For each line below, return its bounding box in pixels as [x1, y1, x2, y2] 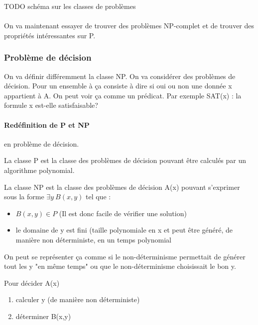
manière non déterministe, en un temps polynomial [15, 234, 171, 244]
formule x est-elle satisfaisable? [4, 100, 98, 110]
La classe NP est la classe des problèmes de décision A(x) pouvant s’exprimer [4, 181, 240, 192]
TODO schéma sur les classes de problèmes [4, 1, 136, 11]
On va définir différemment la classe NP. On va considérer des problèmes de [4, 71, 236, 81]
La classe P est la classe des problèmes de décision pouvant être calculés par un [4, 155, 247, 165]
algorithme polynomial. [4, 164, 75, 175]
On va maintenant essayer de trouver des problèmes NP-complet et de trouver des [4, 20, 255, 31]
